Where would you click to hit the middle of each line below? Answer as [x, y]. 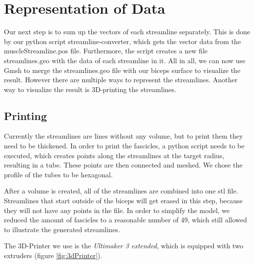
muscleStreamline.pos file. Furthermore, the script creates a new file [106, 51]
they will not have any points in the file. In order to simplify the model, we [117, 210]
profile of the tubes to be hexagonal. [58, 174]
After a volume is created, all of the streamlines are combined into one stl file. [121, 191]
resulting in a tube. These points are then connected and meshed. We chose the [123, 165]
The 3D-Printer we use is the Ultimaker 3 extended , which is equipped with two [124, 246]
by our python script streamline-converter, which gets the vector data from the [123, 41]
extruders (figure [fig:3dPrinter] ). [53, 255]
